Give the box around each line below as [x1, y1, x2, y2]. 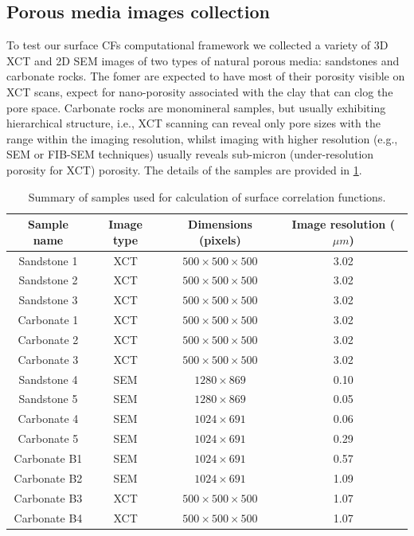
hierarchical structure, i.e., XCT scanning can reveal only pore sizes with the [6, 115, 381, 131]
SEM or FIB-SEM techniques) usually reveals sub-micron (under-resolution [6, 146, 374, 162]
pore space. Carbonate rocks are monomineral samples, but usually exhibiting [6, 99, 386, 115]
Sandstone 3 [18, 291, 78, 308]
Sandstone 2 [18, 272, 78, 288]
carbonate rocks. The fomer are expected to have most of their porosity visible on [6, 68, 405, 84]
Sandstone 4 [18, 370, 78, 387]
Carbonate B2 [14, 469, 83, 486]
